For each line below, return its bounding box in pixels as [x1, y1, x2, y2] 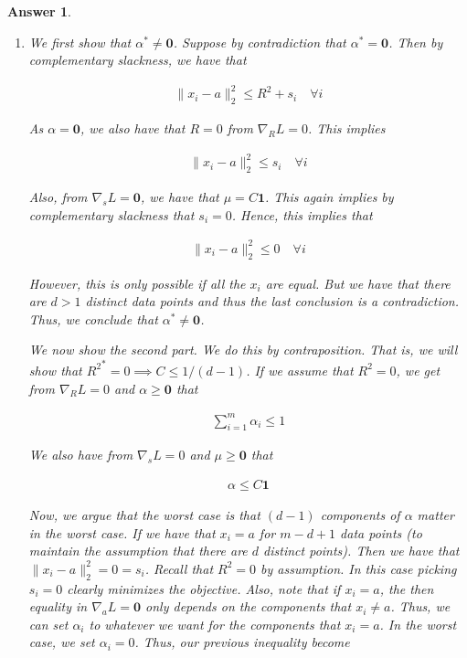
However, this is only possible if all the [28, 273, 246, 292]
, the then [379, 578, 434, 598]
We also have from [28, 445, 133, 464]
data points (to [340, 523, 422, 542]
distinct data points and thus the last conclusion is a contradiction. [85, 292, 459, 311]
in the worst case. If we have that [28, 523, 216, 542]
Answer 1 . [7, 2, 71, 20]
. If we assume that [246, 360, 354, 379]
